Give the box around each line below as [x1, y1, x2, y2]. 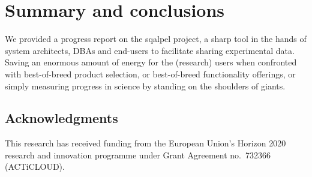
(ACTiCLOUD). [5, 160, 65, 173]
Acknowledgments [5, 109, 118, 127]
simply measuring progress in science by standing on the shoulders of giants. [5, 79, 286, 92]
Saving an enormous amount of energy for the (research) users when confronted [5, 56, 297, 68]
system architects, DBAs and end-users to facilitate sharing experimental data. [5, 44, 295, 56]
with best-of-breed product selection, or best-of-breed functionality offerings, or [5, 67, 296, 80]
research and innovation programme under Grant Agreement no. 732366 [5, 148, 271, 161]
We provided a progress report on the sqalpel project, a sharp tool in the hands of [5, 32, 307, 45]
